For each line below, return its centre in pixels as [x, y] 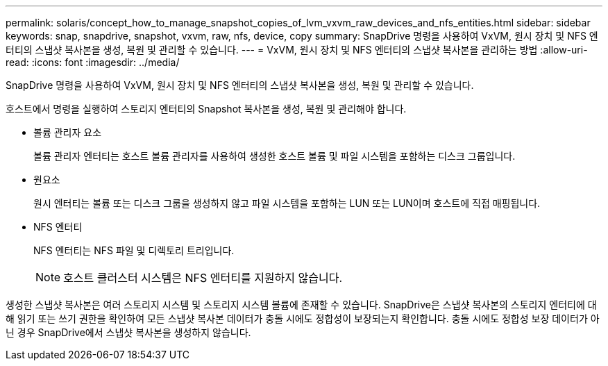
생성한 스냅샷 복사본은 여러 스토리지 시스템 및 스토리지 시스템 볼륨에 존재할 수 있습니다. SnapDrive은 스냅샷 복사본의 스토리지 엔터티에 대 [301, 305]
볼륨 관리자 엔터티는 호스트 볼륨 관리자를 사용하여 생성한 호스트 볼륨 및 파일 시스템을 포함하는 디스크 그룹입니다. [275, 156]
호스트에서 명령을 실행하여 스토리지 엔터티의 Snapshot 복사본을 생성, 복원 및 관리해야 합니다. [206, 109]
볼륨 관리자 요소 [68, 132]
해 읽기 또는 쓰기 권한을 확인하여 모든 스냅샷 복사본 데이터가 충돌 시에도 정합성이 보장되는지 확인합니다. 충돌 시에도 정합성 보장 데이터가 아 [303, 318]
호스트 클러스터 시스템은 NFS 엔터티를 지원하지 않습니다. [203, 278]
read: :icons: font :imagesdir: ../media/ [93, 62]
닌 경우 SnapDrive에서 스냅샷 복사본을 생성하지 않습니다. [128, 332]
